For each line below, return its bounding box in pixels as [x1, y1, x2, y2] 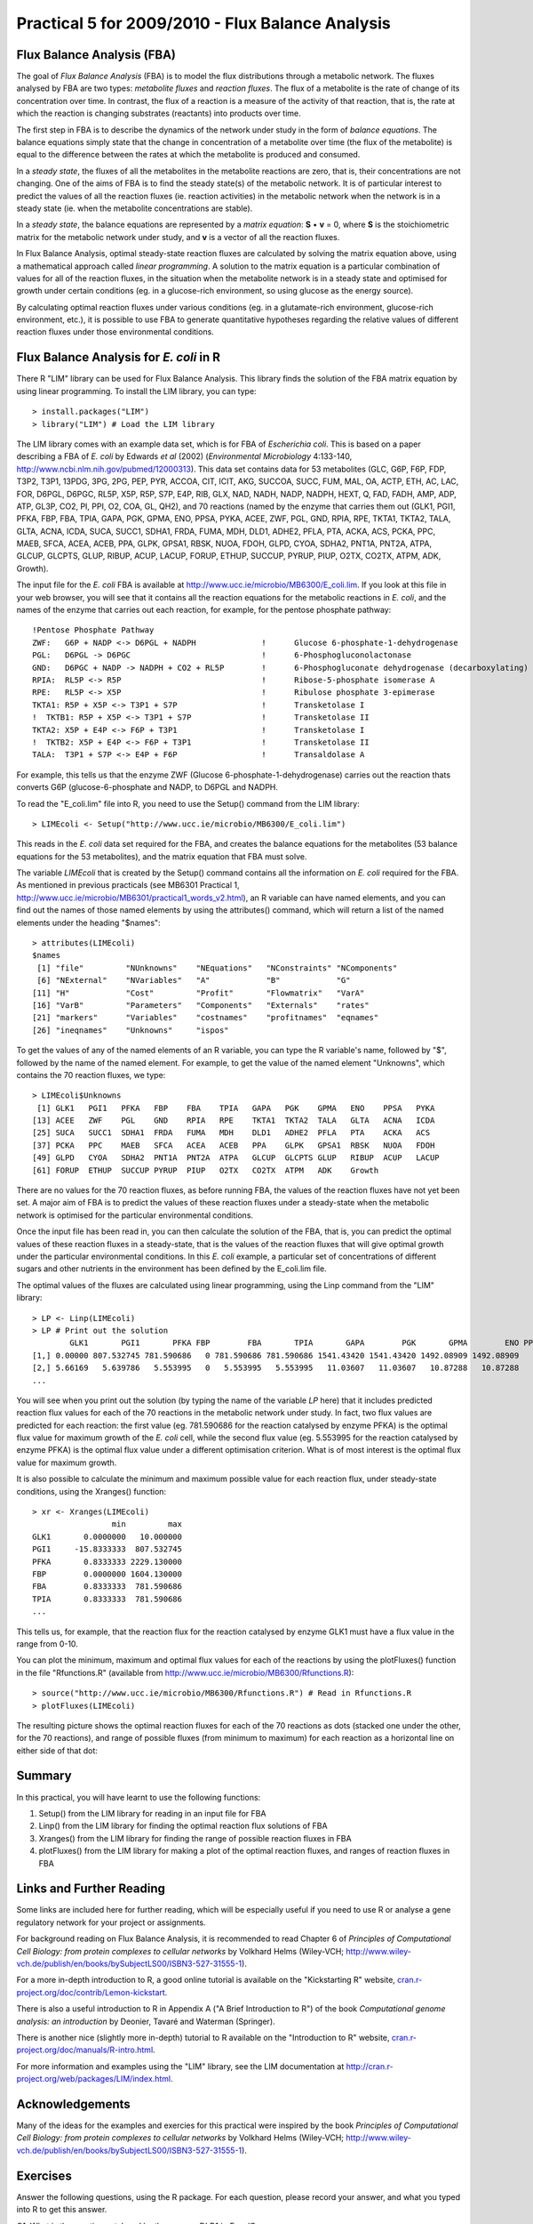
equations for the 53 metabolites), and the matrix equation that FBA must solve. [16, 850, 307, 862]
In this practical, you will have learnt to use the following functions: [16, 1792, 261, 1802]
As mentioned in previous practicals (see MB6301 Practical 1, [16, 880, 240, 890]
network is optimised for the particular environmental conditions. [16, 1210, 253, 1221]
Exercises [16, 2168, 73, 2183]
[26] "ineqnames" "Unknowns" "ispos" [32, 1025, 230, 1035]
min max [111, 1519, 182, 1529]
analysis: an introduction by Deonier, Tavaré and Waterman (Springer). [16, 2016, 275, 2027]
